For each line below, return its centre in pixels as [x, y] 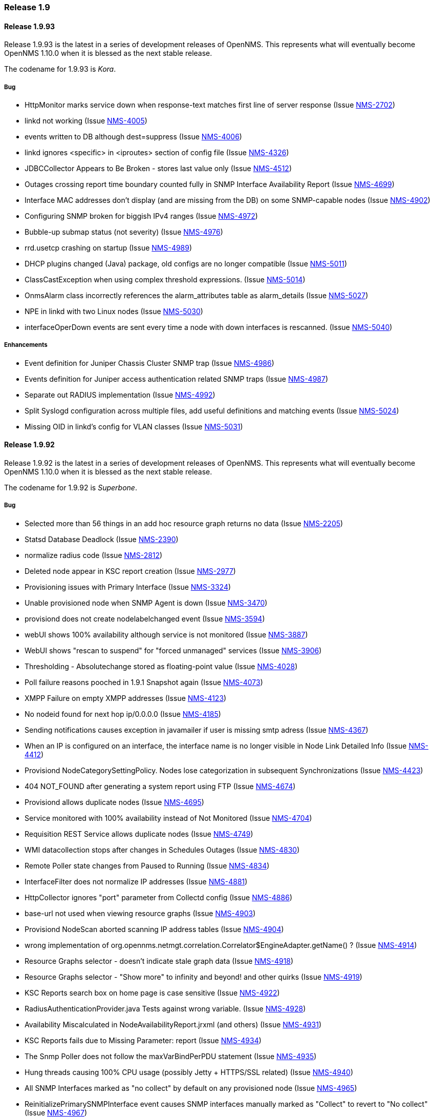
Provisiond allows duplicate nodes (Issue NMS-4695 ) [114, 802]
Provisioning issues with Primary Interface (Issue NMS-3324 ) [128, 587]
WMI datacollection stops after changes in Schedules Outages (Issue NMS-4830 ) [162, 850]
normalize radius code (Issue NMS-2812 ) [94, 555]
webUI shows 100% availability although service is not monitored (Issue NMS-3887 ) [166, 634]
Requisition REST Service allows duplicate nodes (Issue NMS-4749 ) [139, 834]
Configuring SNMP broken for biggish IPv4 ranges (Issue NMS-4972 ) [141, 216]
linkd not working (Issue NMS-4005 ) [86, 121]
